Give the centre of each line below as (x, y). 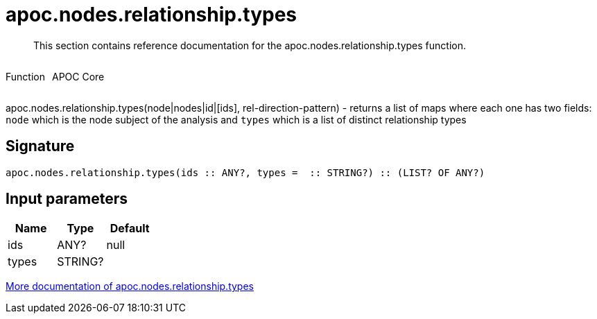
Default (130, 229)
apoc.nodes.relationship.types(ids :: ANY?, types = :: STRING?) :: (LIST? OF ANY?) (245, 172)
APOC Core (78, 76)
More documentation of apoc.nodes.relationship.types (130, 286)
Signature (40, 146)
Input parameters (67, 199)
